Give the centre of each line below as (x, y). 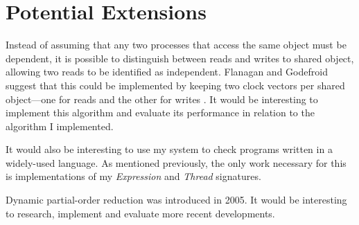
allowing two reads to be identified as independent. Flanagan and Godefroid (167, 72)
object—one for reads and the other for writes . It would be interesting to (162, 99)
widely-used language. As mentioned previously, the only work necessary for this (176, 162)
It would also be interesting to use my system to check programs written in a (169, 149)
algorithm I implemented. (60, 126)
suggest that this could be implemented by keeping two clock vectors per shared (175, 85)
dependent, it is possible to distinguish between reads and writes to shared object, (180, 58)
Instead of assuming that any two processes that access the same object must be (176, 45)
